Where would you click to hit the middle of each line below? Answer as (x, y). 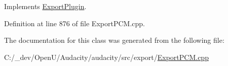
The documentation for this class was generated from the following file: (114, 40)
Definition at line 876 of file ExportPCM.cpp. (74, 23)
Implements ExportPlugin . (45, 6)
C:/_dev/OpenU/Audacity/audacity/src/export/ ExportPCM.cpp (106, 57)
